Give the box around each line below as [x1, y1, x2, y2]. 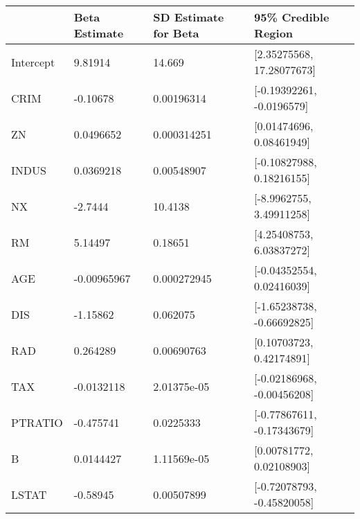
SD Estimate [153, 9, 224, 25]
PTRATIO [11, 414, 63, 430]
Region [254, 25, 294, 41]
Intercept [11, 53, 55, 70]
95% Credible [254, 9, 330, 25]
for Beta [153, 25, 199, 41]
